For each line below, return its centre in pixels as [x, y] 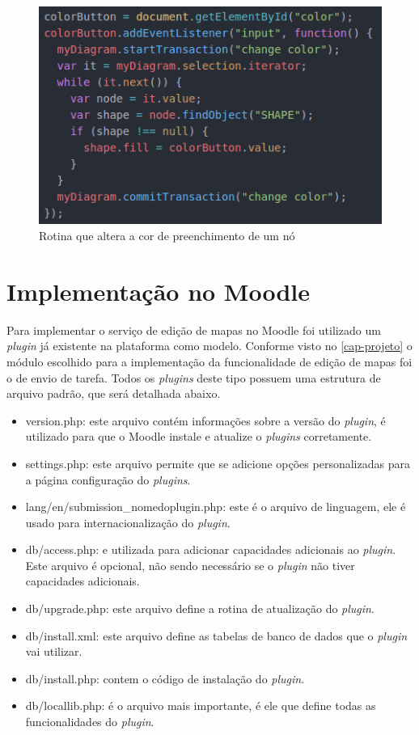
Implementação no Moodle [159, 291]
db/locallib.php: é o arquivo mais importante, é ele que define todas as [201, 705]
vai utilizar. [54, 651]
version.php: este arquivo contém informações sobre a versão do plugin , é [205, 420]
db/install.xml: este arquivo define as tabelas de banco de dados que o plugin [216, 635]
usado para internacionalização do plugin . [128, 522]
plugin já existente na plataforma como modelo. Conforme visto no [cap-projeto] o [209, 346]
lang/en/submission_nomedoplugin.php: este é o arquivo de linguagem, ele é [216, 507]
